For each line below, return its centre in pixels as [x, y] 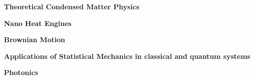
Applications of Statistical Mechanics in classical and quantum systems [127, 56]
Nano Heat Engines [38, 23]
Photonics [21, 72]
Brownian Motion [35, 39]
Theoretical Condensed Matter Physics [72, 6]
